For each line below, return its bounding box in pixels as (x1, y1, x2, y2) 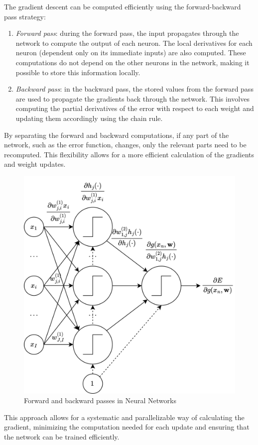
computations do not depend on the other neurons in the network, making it (15, 57, 250, 67)
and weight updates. (4, 159, 66, 169)
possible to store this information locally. (15, 67, 140, 77)
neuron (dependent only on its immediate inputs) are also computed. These (15, 47, 246, 58)
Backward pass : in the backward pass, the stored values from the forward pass (15, 84, 254, 94)
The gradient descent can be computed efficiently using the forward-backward (4, 1, 241, 11)
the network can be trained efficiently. (4, 432, 120, 442)
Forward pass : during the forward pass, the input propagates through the (15, 28, 239, 38)
